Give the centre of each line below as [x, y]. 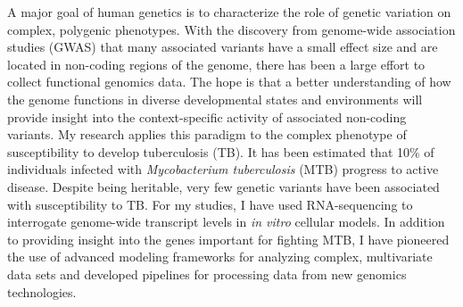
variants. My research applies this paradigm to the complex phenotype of [207, 134]
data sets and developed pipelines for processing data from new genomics [207, 274]
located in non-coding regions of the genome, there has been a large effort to [216, 64]
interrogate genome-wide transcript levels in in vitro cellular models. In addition [226, 222]
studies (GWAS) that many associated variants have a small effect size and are [223, 47]
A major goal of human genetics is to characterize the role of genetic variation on [229, 12]
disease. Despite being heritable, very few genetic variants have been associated [223, 186]
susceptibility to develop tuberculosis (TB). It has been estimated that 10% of [221, 151]
